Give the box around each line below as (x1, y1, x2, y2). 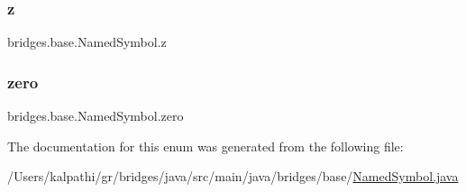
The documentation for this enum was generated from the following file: (7, 136, 404, 155)
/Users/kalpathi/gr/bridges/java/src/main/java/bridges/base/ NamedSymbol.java (7, 167, 459, 186)
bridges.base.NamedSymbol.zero (7, 106, 184, 125)
